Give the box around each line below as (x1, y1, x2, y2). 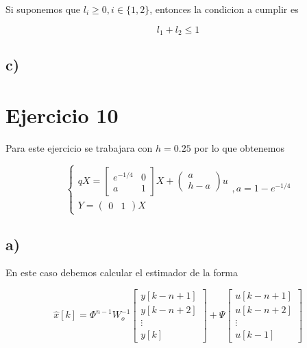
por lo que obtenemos (194, 140, 284, 155)
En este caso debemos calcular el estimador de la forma (5, 265, 238, 280)
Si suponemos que (5, 2, 81, 16)
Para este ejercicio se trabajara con (5, 140, 153, 155)
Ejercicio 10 (5, 101, 119, 129)
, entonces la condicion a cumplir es (149, 2, 299, 16)
